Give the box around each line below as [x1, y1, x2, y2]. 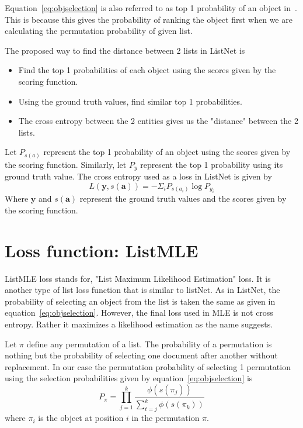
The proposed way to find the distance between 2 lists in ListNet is [5, 44, 245, 56]
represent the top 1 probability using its [140, 158, 283, 170]
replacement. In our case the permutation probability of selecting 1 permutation [5, 360, 291, 372]
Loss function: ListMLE [5, 238, 198, 262]
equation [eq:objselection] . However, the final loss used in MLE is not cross [5, 306, 273, 319]
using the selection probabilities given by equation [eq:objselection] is [5, 372, 253, 384]
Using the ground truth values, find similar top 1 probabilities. [18, 95, 242, 107]
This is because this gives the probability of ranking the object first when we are [5, 13, 292, 25]
